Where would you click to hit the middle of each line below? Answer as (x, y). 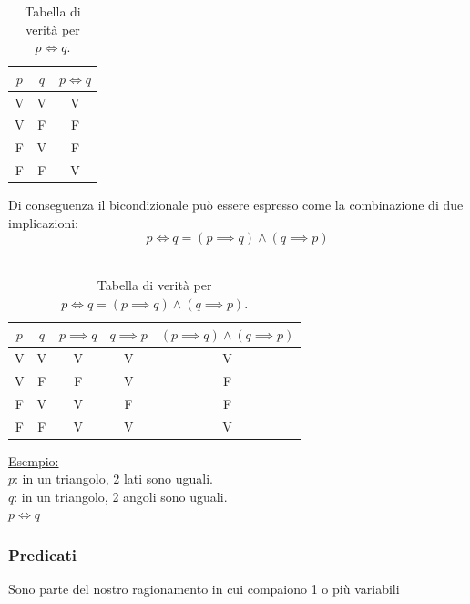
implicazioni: (44, 222)
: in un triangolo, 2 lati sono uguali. (114, 479)
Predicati (42, 554)
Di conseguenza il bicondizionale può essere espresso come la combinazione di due (236, 205)
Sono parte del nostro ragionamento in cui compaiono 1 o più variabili (204, 589)
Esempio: (34, 460)
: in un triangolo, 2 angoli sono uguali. (121, 496)
